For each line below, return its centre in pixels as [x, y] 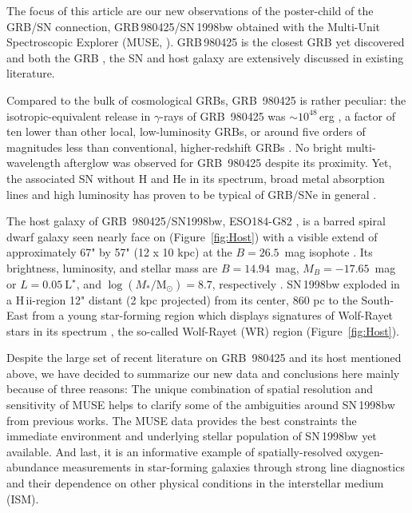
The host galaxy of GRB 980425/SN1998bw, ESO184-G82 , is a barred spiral [196, 221]
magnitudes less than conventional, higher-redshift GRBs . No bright [175, 147]
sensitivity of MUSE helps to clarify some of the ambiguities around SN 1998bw [201, 405]
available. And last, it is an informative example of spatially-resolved [174, 451]
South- [378, 299]
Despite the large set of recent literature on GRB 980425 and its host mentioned [204, 358]
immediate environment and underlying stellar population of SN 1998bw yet [192, 436]
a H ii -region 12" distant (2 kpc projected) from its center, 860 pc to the [182, 299]
